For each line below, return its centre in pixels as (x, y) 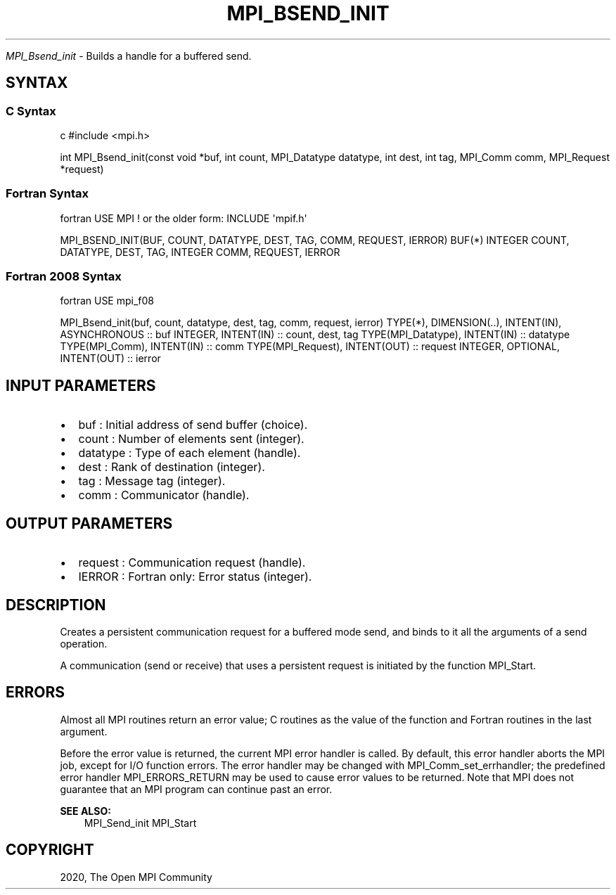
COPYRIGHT (50, 850)
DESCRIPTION (56, 605)
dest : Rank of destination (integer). (172, 467)
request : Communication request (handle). (192, 563)
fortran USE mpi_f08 (107, 301)
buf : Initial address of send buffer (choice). (193, 425)
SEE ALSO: (85, 811)
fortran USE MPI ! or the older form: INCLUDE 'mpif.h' (184, 218)
